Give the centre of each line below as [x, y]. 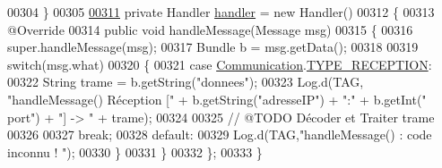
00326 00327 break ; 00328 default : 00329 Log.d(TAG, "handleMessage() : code [220, 134]
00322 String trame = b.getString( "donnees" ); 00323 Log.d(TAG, [186, 82]
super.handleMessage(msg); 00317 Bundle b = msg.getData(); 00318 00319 [213, 47]
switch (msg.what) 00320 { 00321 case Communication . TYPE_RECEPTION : [220, 64]
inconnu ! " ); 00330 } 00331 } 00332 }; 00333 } [135, 151]
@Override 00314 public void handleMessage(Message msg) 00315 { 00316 [210, 29]
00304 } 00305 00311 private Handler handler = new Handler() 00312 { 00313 [221, 12]
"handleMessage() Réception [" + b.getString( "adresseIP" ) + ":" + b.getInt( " [217, 99]
